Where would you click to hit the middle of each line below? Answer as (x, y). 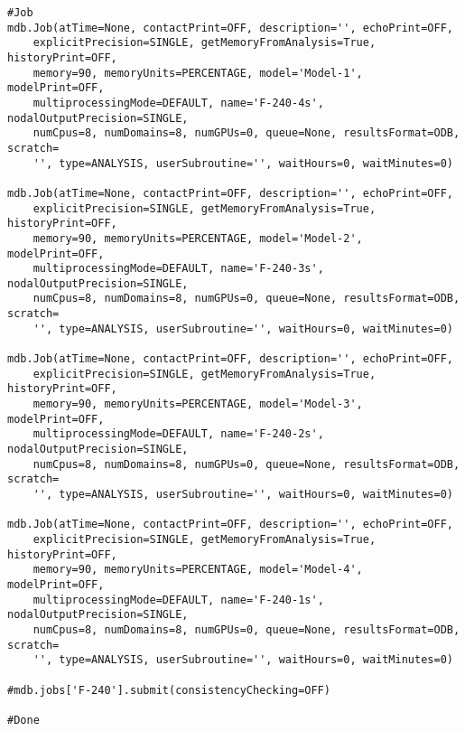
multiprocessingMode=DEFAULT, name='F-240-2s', (178, 434)
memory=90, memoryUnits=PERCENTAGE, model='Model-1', (198, 73)
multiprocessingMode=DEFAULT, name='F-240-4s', (178, 103)
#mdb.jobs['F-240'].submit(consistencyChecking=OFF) (169, 690)
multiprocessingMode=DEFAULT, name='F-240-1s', (178, 600)
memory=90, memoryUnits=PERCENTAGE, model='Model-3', (198, 404)
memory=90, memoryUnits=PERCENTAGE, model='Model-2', (198, 238)
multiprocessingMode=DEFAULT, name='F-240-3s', (178, 269)
